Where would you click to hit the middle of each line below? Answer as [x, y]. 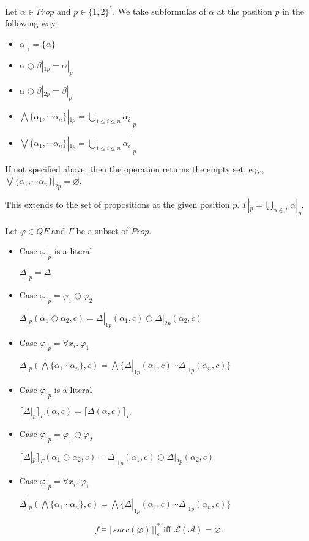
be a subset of [102, 230]
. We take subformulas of [159, 11]
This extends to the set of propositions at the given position [117, 204]
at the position [244, 11]
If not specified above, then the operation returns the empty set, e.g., [135, 168]
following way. [31, 23]
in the [293, 11]
